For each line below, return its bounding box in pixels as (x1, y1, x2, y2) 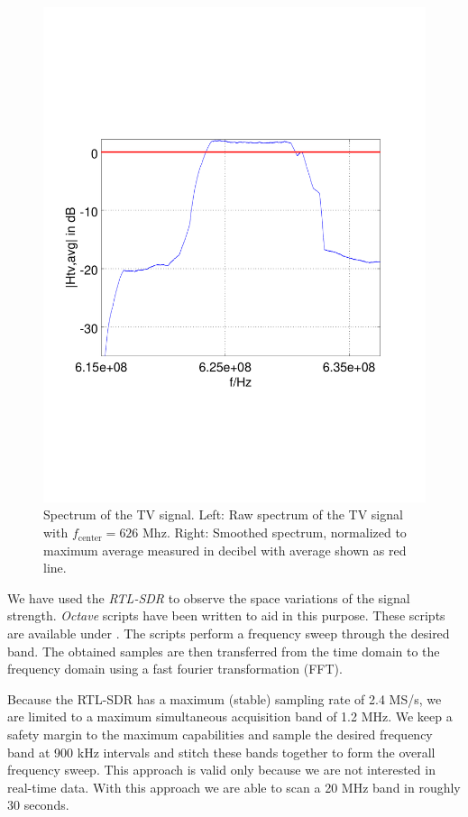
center (78, 533, 102, 543)
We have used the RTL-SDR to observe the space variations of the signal (7, 588, 410, 607)
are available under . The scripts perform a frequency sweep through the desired (7, 624, 450, 643)
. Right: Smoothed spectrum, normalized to (166, 523, 407, 542)
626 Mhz (119, 528, 167, 541)
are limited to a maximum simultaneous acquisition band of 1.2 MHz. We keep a (7, 707, 453, 726)
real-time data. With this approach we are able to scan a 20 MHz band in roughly (7, 777, 461, 796)
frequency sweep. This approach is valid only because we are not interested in (7, 760, 436, 779)
